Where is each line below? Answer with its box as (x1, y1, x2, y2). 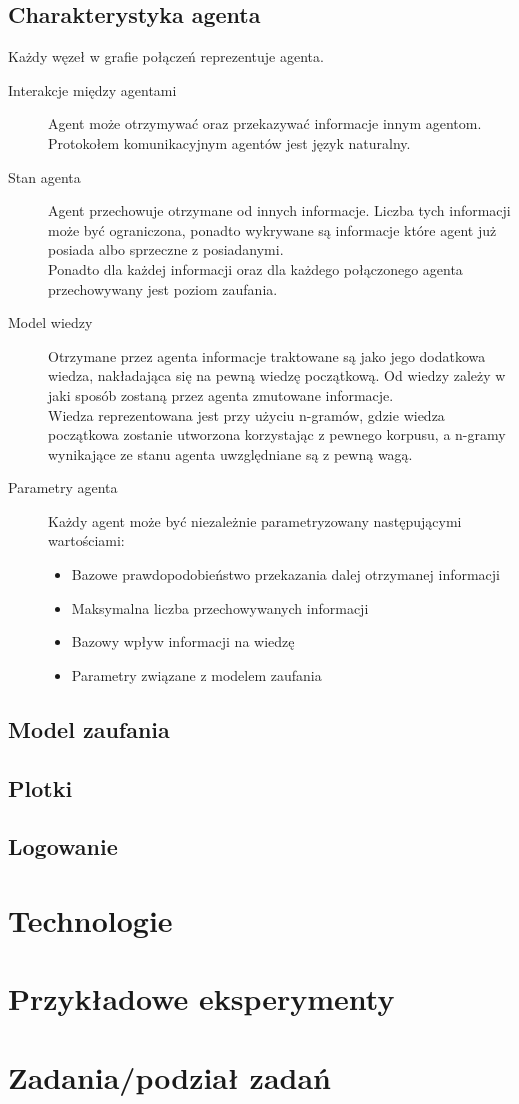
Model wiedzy (8, 312, 93, 333)
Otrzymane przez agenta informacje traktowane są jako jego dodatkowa (48, 345, 486, 366)
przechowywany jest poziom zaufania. (48, 278, 278, 299)
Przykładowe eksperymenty (8, 978, 395, 1019)
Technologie (8, 899, 173, 940)
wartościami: (48, 530, 125, 551)
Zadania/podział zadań (8, 1056, 331, 1097)
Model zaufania (8, 713, 170, 744)
